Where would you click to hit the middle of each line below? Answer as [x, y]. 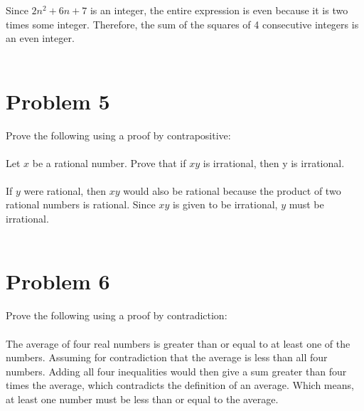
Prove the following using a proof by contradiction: [117, 315]
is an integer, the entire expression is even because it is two [219, 10]
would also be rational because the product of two [232, 190]
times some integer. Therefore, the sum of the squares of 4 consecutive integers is [182, 24]
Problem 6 [58, 281]
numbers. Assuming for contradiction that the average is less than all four [167, 357]
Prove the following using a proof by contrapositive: [118, 135]
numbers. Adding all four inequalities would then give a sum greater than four [176, 371]
